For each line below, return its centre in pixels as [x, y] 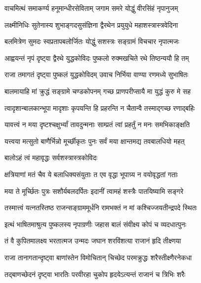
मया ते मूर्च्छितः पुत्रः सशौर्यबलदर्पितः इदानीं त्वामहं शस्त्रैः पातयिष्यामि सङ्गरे [94, 191]
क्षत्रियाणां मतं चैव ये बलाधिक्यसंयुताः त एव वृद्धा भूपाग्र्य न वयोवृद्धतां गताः [91, 174]
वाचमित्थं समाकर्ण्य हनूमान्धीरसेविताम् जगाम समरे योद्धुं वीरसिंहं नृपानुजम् [91, 8]
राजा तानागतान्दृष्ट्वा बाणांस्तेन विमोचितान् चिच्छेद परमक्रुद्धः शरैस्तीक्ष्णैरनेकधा [98, 257]
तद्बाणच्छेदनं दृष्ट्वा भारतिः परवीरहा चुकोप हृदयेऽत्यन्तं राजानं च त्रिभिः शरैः [95, 274]
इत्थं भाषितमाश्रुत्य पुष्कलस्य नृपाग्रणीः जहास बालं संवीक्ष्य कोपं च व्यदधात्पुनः [96, 224]
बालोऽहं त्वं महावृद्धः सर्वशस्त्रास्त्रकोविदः [51, 158]
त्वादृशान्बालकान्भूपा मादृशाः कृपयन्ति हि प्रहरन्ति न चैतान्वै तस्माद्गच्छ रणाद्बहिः [100, 108]
